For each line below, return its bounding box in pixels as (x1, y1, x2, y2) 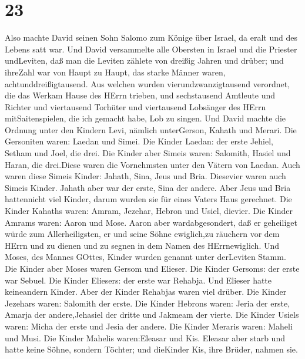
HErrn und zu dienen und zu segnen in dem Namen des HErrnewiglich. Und (5, 239, 280, 251)
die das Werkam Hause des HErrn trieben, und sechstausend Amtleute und (5, 89, 276, 101)
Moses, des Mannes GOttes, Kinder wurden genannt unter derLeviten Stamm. (5, 251, 286, 263)
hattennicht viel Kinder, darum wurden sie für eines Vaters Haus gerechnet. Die (5, 193, 292, 205)
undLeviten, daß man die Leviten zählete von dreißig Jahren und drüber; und (5, 54, 284, 67)
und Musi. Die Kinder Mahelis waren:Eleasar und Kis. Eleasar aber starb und (5, 331, 285, 344)
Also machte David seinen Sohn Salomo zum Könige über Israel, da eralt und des (5, 31, 297, 44)
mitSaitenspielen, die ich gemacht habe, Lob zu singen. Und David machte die (5, 112, 286, 124)
